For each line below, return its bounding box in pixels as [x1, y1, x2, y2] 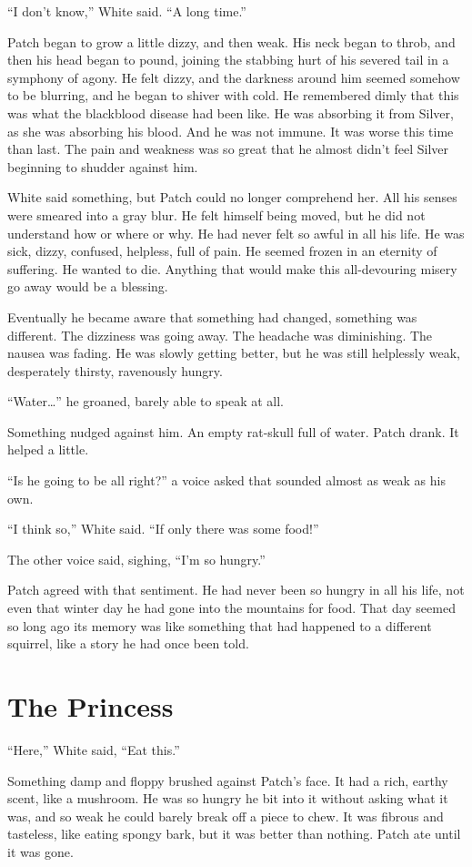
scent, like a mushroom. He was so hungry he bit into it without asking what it [7, 789, 448, 808]
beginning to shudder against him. [7, 157, 198, 176]
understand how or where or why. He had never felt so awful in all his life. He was [7, 223, 465, 242]
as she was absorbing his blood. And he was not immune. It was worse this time [7, 121, 454, 140]
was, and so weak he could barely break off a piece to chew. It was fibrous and [7, 806, 444, 825]
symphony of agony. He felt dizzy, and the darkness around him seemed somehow [7, 67, 460, 87]
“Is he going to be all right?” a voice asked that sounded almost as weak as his [7, 471, 446, 490]
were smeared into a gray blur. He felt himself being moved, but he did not [7, 205, 426, 224]
